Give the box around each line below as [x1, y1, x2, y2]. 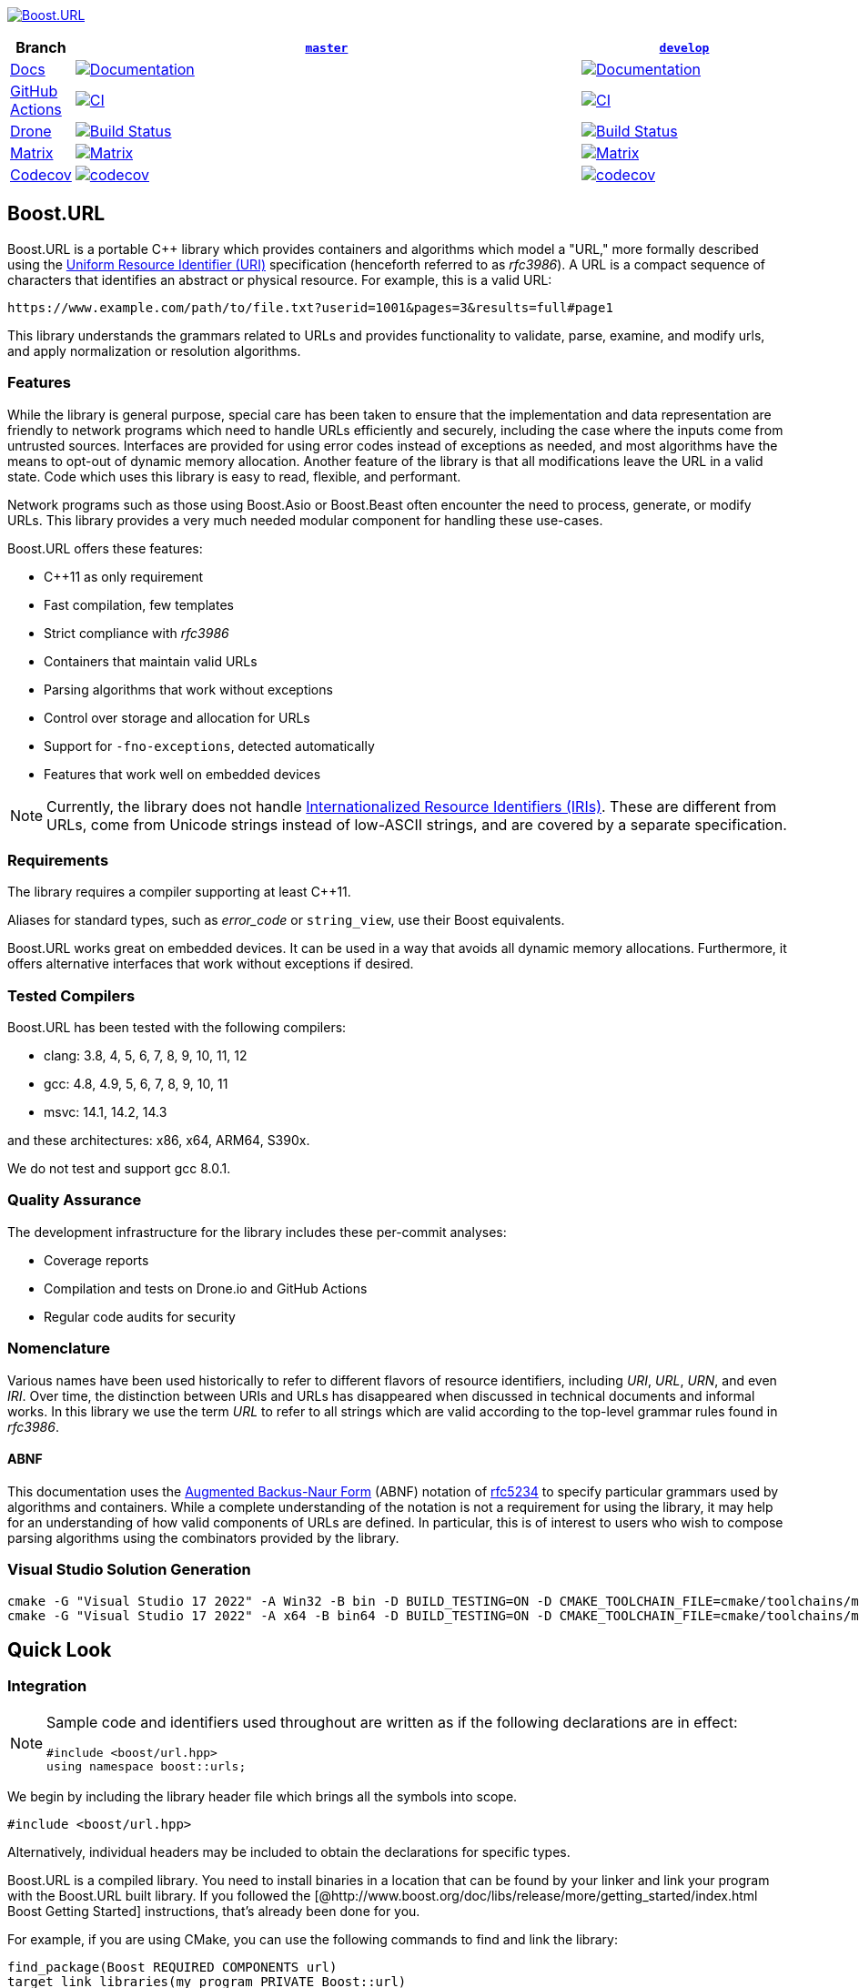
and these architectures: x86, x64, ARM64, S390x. [7, 1132, 310, 1149]
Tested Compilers [7, 986, 136, 1005]
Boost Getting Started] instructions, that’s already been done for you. [7, 1902, 420, 1919]
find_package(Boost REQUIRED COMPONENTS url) [7, 1959, 338, 1974]
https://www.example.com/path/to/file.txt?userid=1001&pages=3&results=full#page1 [7, 299, 613, 315]
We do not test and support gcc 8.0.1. [7, 1161, 231, 1177]
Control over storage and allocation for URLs [44, 709, 310, 725]
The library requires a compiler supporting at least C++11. [7, 884, 351, 900]
